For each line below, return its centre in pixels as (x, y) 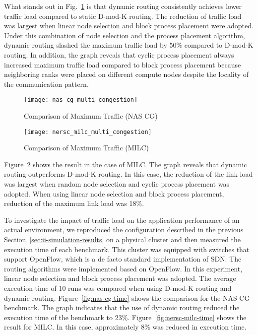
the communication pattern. (46, 84)
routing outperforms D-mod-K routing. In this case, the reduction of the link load (128, 174)
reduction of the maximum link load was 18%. (74, 203)
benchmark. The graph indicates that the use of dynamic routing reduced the (122, 307)
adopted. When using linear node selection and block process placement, (114, 193)
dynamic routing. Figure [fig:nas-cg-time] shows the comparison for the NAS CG (127, 298)
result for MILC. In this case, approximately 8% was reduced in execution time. (125, 327)
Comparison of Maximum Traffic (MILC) (86, 148)
